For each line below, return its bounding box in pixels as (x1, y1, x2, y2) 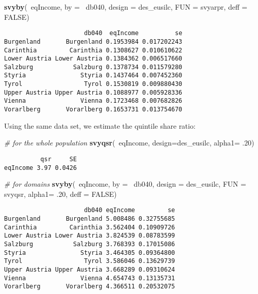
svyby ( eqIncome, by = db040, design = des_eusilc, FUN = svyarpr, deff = (4, 2, 247, 12)
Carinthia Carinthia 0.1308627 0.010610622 (4, 46, 182, 54)
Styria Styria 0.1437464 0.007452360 (4, 72, 182, 79)
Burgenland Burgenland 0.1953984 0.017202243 (4, 38, 182, 45)
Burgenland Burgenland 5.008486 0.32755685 (4, 215, 175, 223)
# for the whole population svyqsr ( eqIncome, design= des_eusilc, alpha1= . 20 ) (4, 137, 254, 148)
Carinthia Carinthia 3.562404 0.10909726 (4, 223, 175, 231)
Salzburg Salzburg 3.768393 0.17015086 (4, 241, 175, 248)
